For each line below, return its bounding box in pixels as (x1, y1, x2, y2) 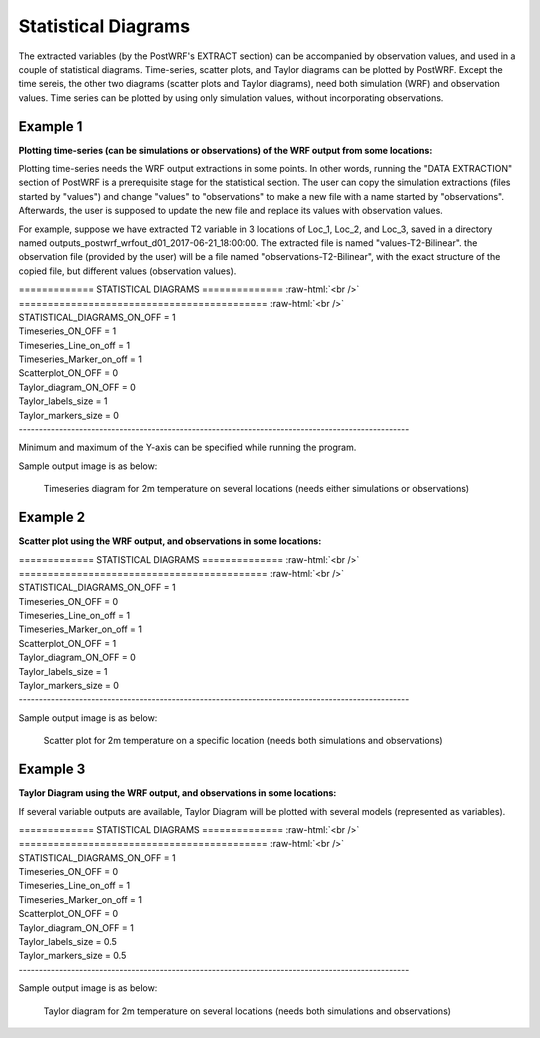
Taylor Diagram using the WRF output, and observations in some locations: (18, 787, 337, 799)
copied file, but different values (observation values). (18, 265, 237, 277)
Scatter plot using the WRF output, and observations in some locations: (18, 535, 322, 547)
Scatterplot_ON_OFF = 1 (18, 637, 117, 649)
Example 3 (18, 761, 86, 778)
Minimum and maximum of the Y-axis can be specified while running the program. (18, 441, 357, 454)
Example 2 (18, 509, 85, 526)
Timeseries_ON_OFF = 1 (18, 325, 117, 337)
